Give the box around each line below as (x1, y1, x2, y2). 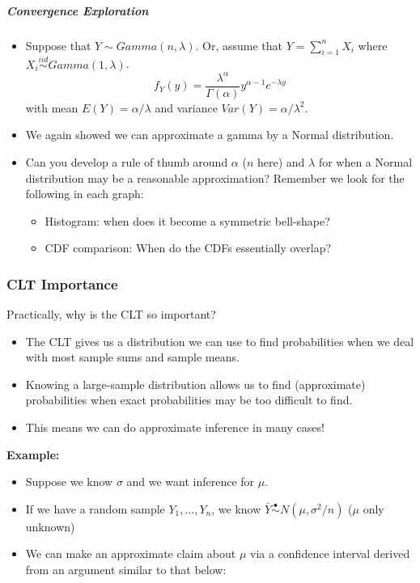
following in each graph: (25, 185, 144, 202)
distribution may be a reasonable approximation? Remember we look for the (25, 169, 405, 186)
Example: (6, 446, 60, 463)
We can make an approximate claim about (25, 545, 236, 562)
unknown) (25, 518, 75, 534)
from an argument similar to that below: (25, 561, 227, 578)
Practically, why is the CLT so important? (6, 306, 216, 323)
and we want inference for (126, 473, 255, 490)
